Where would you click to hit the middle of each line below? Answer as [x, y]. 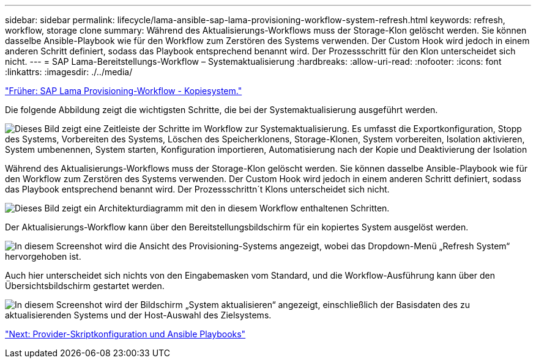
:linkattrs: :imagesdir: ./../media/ [69, 72]
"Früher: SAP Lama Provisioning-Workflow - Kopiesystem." [124, 91]
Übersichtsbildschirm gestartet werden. [85, 286]
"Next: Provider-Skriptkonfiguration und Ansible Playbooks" [125, 334]
